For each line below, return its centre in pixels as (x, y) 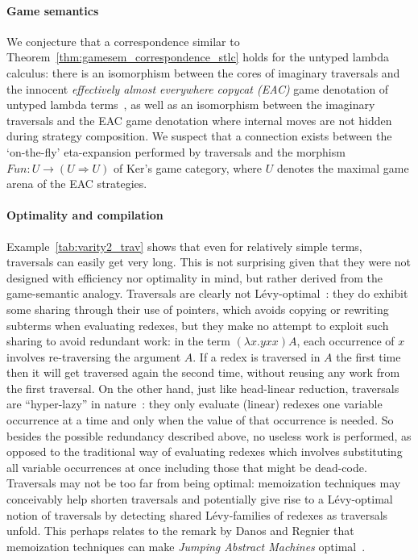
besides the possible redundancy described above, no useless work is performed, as (209, 435)
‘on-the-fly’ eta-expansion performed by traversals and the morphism (176, 151)
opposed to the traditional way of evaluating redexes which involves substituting (205, 451)
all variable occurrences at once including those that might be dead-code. (187, 467)
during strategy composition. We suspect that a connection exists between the (199, 136)
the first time (368, 356)
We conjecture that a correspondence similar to (123, 41)
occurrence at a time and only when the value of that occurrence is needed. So (200, 420)
